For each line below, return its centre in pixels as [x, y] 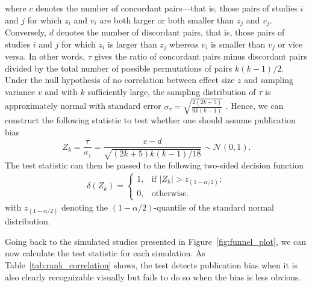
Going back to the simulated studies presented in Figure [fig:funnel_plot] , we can [156, 241]
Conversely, [26, 32]
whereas [184, 44]
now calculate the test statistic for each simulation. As [105, 253]
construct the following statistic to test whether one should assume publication [150, 120]
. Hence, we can [254, 106]
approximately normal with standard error [83, 106]
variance [20, 91]
